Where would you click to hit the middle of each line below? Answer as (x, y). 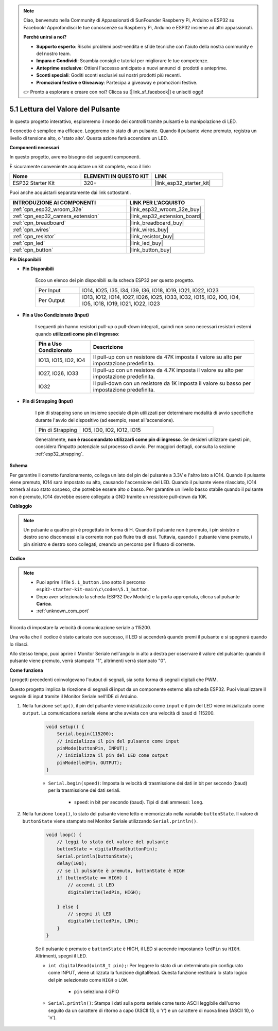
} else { (68, 906)
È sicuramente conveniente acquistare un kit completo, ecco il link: (80, 166)
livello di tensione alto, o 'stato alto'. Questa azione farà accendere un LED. (89, 138)
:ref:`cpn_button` (33, 250)
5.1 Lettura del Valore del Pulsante (65, 109)
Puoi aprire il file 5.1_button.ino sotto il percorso (91, 582)
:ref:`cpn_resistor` (34, 236)
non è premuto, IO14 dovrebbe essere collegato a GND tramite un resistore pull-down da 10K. (109, 496)
